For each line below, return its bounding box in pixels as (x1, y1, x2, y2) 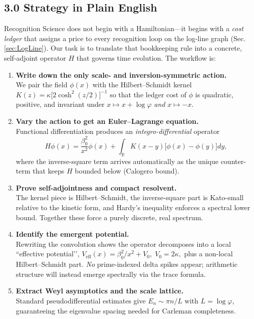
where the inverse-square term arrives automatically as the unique (16, 155, 218, 166)
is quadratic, (195, 89, 233, 99)
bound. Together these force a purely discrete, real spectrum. (16, 212, 203, 222)
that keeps (33, 166, 65, 176)
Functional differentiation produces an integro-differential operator (16, 125, 220, 136)
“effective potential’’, (16, 248, 80, 259)
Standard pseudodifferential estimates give (16, 295, 146, 305)
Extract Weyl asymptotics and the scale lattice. (16, 285, 184, 296)
